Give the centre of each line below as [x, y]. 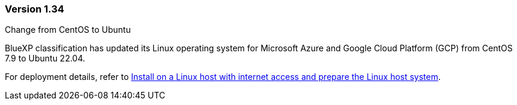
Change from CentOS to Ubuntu [68, 30]
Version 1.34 [35, 9]
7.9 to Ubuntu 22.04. [45, 58]
